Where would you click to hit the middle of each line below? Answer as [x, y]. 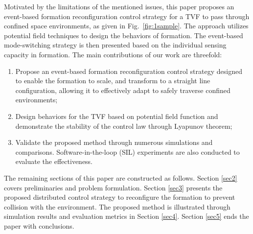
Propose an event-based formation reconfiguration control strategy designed [129, 71]
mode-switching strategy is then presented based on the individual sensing [115, 45]
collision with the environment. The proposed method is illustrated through [117, 206]
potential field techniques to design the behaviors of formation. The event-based [124, 35]
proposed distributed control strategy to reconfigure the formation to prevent [120, 197]
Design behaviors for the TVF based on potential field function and [117, 116]
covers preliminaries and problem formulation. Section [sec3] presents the [113, 187]
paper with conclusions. [39, 225]
